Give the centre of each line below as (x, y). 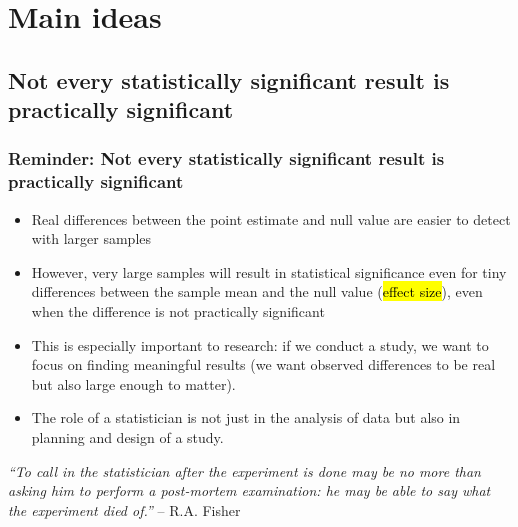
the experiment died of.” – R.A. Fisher (124, 509)
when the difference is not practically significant (178, 311)
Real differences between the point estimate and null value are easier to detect (271, 218)
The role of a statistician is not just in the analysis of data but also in (246, 417)
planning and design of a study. (127, 437)
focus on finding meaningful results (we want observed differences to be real (263, 364)
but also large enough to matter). (133, 383)
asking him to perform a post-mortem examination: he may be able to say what (249, 490)
